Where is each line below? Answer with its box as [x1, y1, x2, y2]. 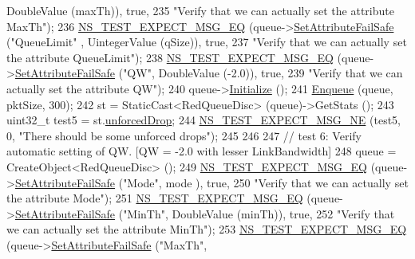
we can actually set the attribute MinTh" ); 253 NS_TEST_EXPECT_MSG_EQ [6, 221, 407, 237]
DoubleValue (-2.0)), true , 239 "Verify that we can [158, 65, 403, 81]
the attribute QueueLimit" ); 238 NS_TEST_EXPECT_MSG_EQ [6, 49, 334, 65]
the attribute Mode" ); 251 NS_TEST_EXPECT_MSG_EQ [6, 190, 303, 206]
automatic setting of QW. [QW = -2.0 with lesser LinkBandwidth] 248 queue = [6, 143, 397, 159]
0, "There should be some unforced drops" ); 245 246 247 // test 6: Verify [6, 127, 362, 143]
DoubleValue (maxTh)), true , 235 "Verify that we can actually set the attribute [6, 2, 394, 18]
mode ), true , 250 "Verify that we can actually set [165, 174, 409, 190]
